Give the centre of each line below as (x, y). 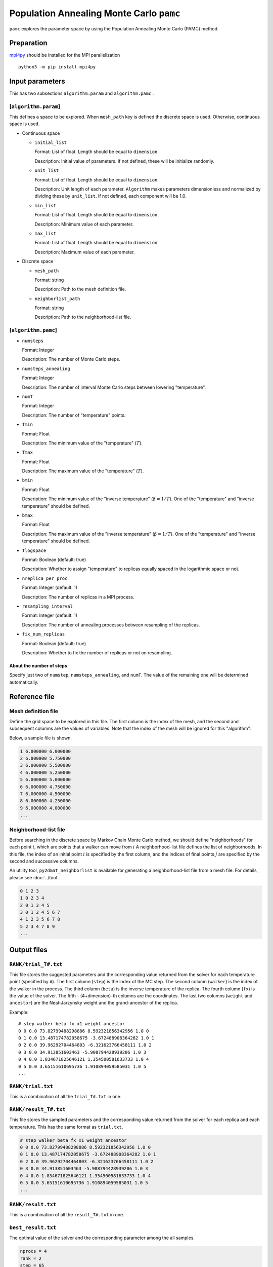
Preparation (28, 43)
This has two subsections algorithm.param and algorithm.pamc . (82, 93)
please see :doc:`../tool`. (35, 877)
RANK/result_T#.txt (37, 1109)
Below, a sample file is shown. (40, 738)
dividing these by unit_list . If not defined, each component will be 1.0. (111, 196)
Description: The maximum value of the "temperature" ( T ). (83, 471)
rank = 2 (31, 1258)
